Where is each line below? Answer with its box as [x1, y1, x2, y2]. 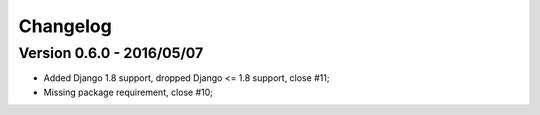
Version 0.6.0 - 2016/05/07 [18, 44, 204, 62]
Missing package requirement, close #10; [43, 86, 214, 98]
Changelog [18, 15, 112, 37]
